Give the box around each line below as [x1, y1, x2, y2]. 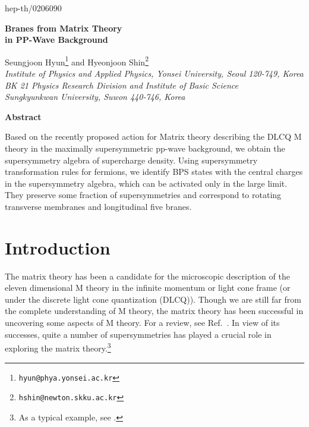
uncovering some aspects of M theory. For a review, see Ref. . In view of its [5, 316, 280, 329]
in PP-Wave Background [5, 33, 108, 46]
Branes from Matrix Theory [5, 21, 122, 34]
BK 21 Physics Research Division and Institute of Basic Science [5, 79, 239, 91]
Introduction [5, 235, 111, 259]
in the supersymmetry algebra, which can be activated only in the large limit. [5, 177, 288, 189]
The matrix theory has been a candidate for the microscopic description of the [5, 269, 290, 282]
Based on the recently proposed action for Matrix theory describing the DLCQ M [5, 130, 302, 143]
